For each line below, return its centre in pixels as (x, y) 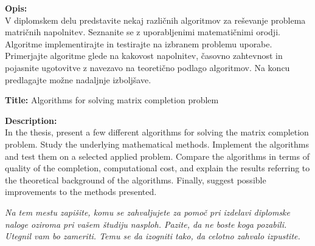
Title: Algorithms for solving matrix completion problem (112, 100)
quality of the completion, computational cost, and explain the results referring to (157, 168)
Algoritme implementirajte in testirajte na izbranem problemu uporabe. (139, 43)
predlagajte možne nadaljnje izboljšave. (78, 79)
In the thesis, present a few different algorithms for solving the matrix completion (157, 132)
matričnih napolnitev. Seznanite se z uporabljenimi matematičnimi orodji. (143, 32)
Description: (31, 120)
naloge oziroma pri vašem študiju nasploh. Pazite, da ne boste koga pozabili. (146, 224)
